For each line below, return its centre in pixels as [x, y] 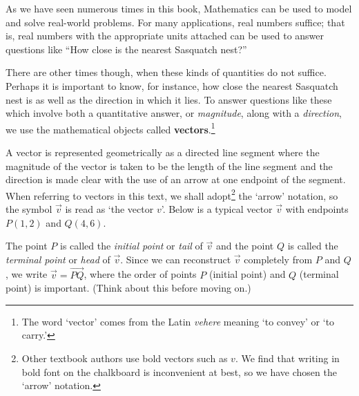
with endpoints [317, 209]
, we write [27, 274]
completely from [278, 259]
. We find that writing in [287, 358]
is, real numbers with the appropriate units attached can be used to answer [165, 36]
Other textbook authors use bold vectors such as [125, 358]
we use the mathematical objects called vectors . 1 [110, 128]
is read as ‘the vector [109, 209]
